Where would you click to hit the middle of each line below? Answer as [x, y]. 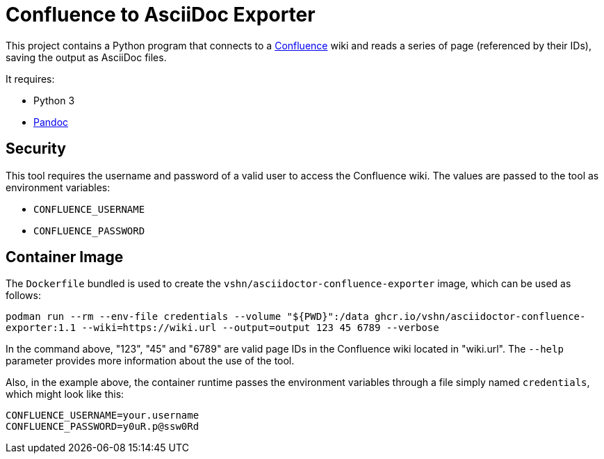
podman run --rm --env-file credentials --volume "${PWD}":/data [187, 317]
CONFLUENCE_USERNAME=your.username [103, 416]
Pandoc [51, 122]
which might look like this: [65, 394]
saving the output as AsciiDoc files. [86, 57]
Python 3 [54, 100]
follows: [23, 296]
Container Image [65, 257]
